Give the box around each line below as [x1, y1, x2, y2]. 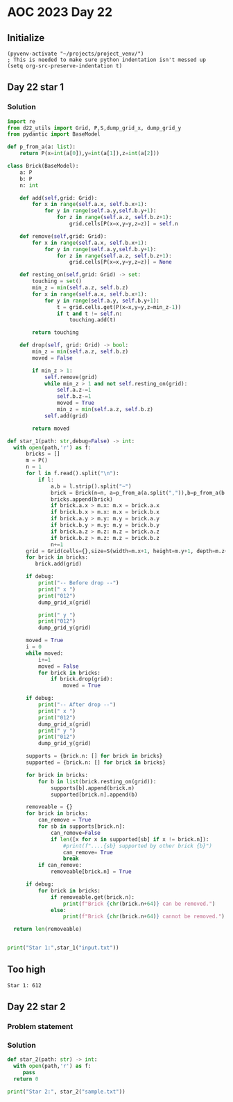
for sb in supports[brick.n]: [37, 823, 126, 830]
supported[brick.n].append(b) [51, 791, 138, 798]
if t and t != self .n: [56, 310, 123, 317]
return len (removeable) [13, 926, 82, 933]
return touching [32, 329, 79, 336]
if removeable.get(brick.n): [51, 893, 135, 901]
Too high [7, 964, 46, 975]
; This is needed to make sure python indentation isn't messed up [7, 56, 207, 63]
